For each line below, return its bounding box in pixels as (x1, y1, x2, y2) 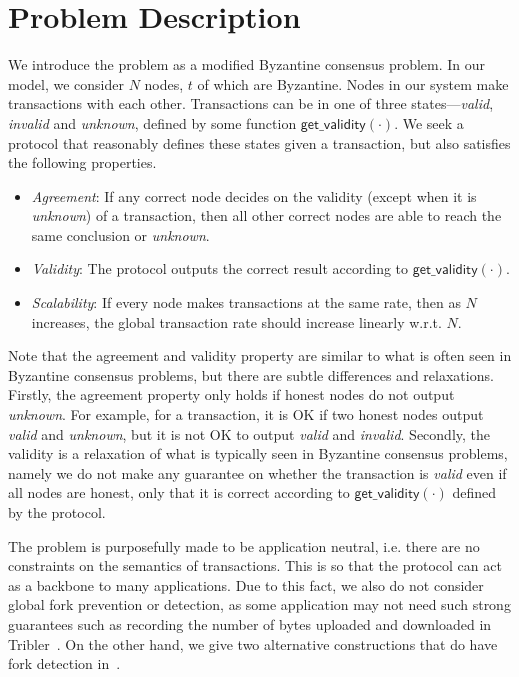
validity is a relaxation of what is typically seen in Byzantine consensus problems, (8, 443, 508, 464)
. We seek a (394, 112, 464, 133)
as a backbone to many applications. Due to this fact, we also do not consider (8, 574, 484, 595)
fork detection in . (8, 653, 121, 674)
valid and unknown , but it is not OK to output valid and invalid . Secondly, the (8, 423, 491, 444)
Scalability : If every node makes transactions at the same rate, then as (31, 292, 461, 313)
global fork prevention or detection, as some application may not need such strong (8, 594, 511, 615)
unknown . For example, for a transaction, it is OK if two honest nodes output (8, 404, 484, 425)
